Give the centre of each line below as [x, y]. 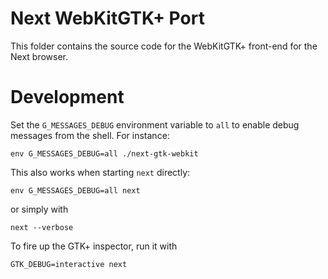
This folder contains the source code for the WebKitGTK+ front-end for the [164, 46]
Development [67, 97]
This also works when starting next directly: [100, 172]
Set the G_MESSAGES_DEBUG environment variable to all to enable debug [155, 124]
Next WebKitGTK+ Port [107, 18]
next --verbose [42, 227]
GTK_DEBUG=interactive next [69, 264]
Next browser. [39, 56]
